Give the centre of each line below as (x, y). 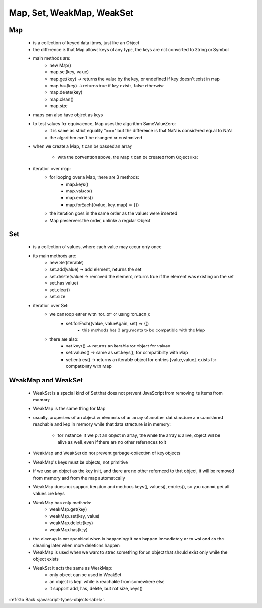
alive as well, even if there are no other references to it (112, 442)
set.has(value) (64, 283)
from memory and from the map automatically (79, 478)
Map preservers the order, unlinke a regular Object (100, 220)
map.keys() (77, 184)
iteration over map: (52, 168)
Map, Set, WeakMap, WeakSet (71, 13)
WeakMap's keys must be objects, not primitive (81, 462)
